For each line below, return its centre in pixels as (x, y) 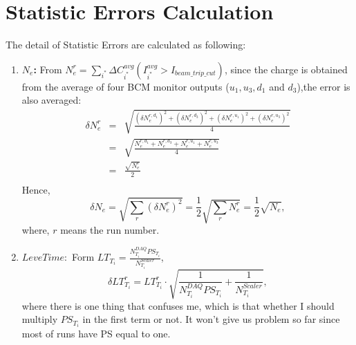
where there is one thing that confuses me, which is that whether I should (178, 305)
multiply (40, 319)
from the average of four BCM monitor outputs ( (125, 86)
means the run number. (110, 230)
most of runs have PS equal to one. (96, 334)
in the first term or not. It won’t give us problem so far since (211, 319)
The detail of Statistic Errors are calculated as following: (126, 45)
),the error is (324, 86)
